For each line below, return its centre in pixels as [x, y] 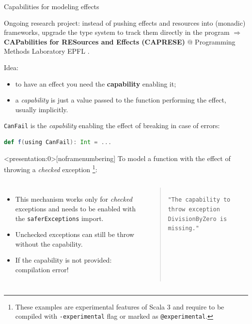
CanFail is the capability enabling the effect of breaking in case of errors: [112, 125]
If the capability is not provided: [63, 260]
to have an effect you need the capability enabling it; [96, 83]
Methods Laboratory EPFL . [47, 51]
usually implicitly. [42, 109]
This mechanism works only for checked [74, 199]
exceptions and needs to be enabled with [76, 209]
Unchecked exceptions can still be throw [75, 234]
